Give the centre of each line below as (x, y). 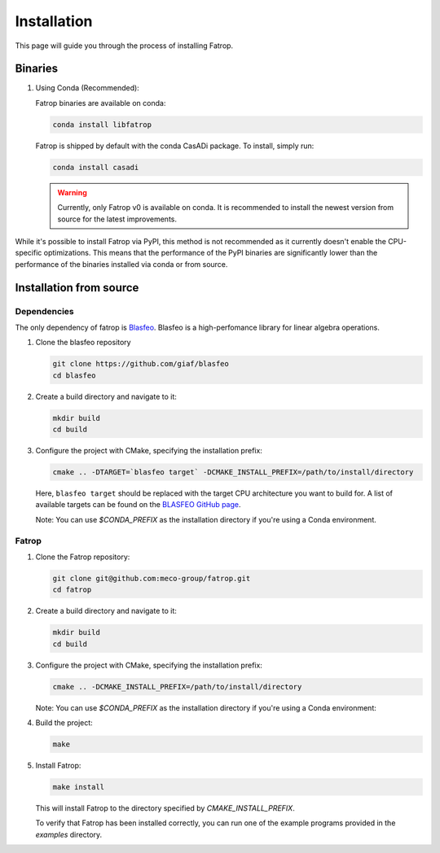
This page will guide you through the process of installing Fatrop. (124, 46)
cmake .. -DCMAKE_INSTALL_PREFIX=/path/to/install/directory (177, 687)
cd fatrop (72, 590)
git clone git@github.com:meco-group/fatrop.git (152, 578)
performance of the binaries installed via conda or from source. (121, 264)
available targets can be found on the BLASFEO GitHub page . (138, 505)
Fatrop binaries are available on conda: (101, 103)
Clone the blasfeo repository (83, 343)
